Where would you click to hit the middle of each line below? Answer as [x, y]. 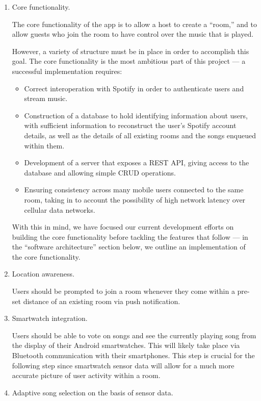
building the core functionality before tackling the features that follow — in [130, 236]
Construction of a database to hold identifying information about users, [136, 115]
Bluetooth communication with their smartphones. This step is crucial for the [133, 355]
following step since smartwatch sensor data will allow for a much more [123, 365]
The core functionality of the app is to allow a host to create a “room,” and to [134, 24]
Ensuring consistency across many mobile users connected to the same [134, 190]
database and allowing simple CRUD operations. [100, 172]
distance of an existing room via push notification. [102, 301]
